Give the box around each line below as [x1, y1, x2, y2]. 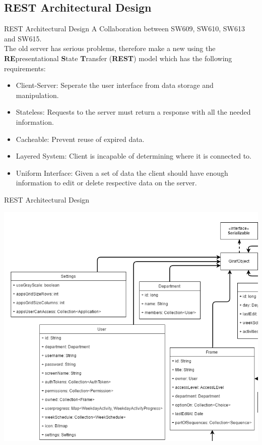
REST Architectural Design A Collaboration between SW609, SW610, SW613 [4, 23, 245, 34]
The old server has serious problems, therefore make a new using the [4, 43, 216, 54]
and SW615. [4, 33, 42, 43]
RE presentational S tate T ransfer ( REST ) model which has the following [4, 53, 232, 63]
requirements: [4, 63, 46, 73]
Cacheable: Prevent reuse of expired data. [16, 133, 145, 144]
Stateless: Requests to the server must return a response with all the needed [16, 107, 251, 117]
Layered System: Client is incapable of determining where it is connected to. [16, 151, 251, 161]
